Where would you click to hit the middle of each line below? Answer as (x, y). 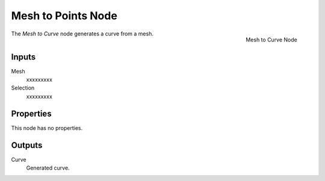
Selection (23, 88)
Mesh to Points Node (64, 16)
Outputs (27, 145)
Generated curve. (48, 168)
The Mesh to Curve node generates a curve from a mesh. (82, 34)
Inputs (23, 57)
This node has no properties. (47, 128)
